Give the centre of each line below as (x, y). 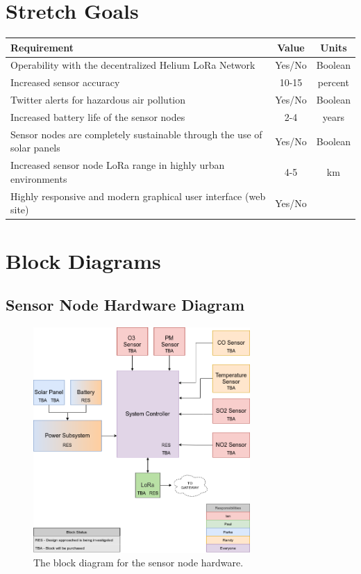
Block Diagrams (83, 260)
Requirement (42, 47)
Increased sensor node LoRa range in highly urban (118, 165)
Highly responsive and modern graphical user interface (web (138, 196)
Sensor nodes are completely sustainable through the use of (136, 134)
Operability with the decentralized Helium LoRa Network (133, 65)
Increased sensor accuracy (65, 82)
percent (333, 82)
